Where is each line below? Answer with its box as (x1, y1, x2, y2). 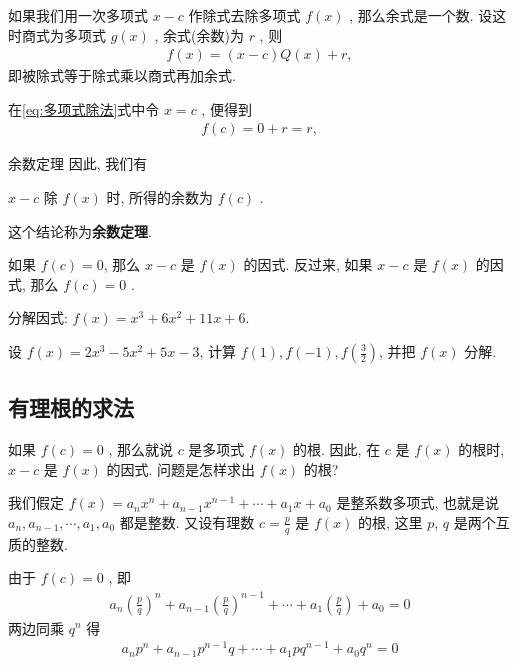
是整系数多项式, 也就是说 (336, 492, 499, 513)
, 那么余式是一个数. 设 (349, 5, 493, 25)
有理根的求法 (8, 392, 134, 423)
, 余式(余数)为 (154, 24, 244, 45)
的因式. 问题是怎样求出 (106, 458, 256, 479)
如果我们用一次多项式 (8, 5, 148, 25)
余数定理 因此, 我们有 (8, 153, 148, 174)
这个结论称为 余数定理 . (8, 220, 152, 241)
